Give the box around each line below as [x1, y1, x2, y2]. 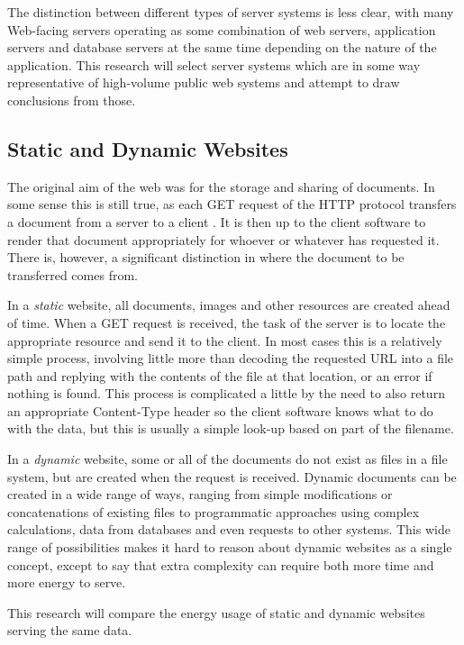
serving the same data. [7, 621, 132, 640]
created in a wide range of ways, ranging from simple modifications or [7, 485, 393, 504]
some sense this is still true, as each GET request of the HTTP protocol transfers [7, 195, 457, 213]
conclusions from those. [7, 90, 136, 109]
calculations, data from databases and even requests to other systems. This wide [7, 520, 450, 539]
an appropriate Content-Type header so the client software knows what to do [7, 401, 433, 420]
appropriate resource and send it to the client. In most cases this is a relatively [7, 331, 442, 350]
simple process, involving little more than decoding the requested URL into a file [7, 349, 454, 368]
